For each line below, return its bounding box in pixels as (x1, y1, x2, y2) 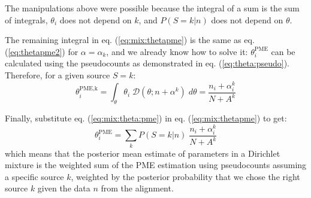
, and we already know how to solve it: (106, 45, 248, 57)
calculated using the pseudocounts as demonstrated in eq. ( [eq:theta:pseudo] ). (5, 57, 289, 69)
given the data (37, 182, 90, 194)
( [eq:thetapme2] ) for (5, 45, 78, 57)
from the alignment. (101, 182, 174, 194)
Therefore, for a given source (5, 68, 110, 81)
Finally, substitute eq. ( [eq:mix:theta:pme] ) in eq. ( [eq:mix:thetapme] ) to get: (5, 112, 287, 124)
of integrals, (5, 13, 48, 26)
